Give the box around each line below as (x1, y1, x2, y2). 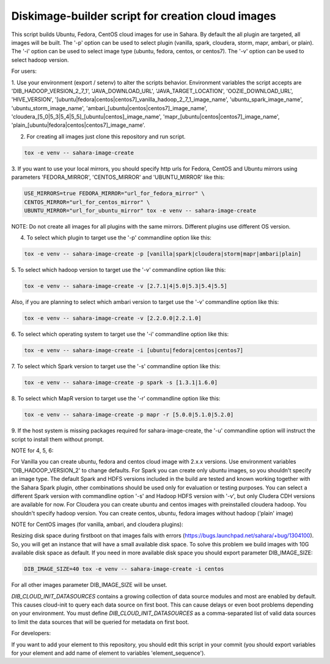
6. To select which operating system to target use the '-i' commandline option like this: (11, 331, 229, 338)
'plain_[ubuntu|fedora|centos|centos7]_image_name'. (11, 121, 146, 129)
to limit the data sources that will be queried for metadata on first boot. (11, 618, 189, 625)
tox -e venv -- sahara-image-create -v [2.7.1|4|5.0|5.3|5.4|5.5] (24, 282, 227, 290)
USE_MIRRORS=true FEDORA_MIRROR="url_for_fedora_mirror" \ (24, 190, 205, 197)
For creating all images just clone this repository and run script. (26, 132, 186, 140)
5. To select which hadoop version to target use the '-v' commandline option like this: (11, 266, 226, 274)
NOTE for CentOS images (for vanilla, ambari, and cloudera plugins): (11, 521, 183, 528)
